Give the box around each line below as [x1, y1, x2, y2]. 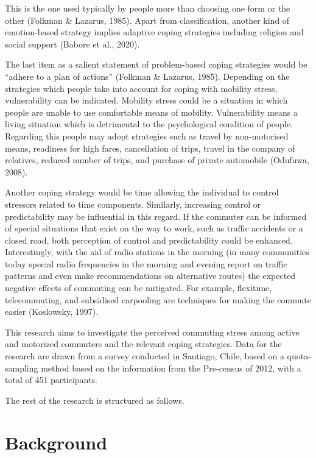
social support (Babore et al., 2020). [5, 37, 140, 50]
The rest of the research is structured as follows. [5, 393, 184, 406]
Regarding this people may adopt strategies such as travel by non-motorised [5, 129, 289, 142]
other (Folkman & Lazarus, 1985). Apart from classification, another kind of [5, 13, 290, 26]
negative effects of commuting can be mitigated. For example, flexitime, [5, 281, 272, 294]
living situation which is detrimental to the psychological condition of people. [5, 118, 293, 130]
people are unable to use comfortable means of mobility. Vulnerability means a [5, 105, 298, 118]
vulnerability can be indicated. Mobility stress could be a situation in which [5, 94, 288, 107]
